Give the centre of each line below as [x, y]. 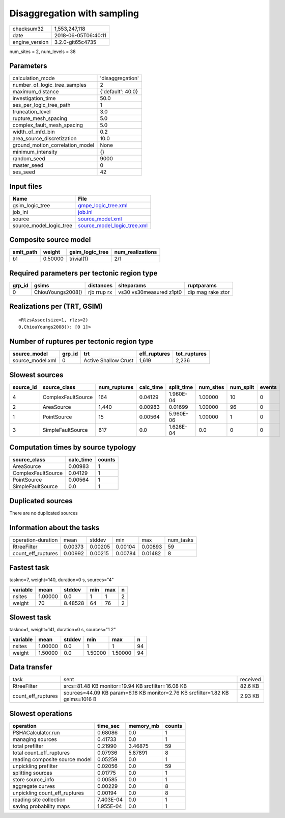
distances [100, 286]
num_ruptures [116, 387]
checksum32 [28, 29]
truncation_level [32, 112]
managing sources [35, 739]
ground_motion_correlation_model [53, 145]
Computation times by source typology [73, 447]
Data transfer [31, 667]
